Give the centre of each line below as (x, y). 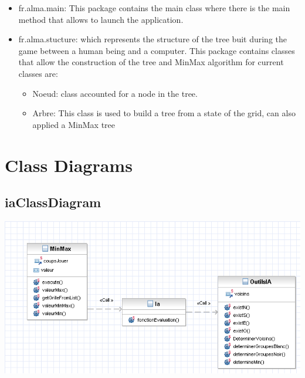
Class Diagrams (69, 165)
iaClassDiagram (53, 202)
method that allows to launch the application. (101, 19)
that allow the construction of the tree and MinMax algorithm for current (151, 62)
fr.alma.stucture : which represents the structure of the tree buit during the (153, 39)
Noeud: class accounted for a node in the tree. (115, 93)
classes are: (38, 73)
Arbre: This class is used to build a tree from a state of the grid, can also (164, 113)
